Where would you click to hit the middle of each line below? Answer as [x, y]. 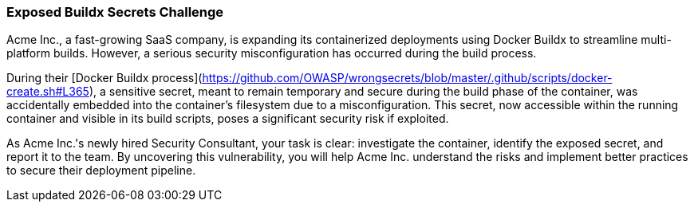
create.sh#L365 [48, 92]
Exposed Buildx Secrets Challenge [115, 12]
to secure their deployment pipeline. [101, 171]
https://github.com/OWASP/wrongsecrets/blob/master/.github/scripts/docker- [407, 78]
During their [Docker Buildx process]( [104, 78]
